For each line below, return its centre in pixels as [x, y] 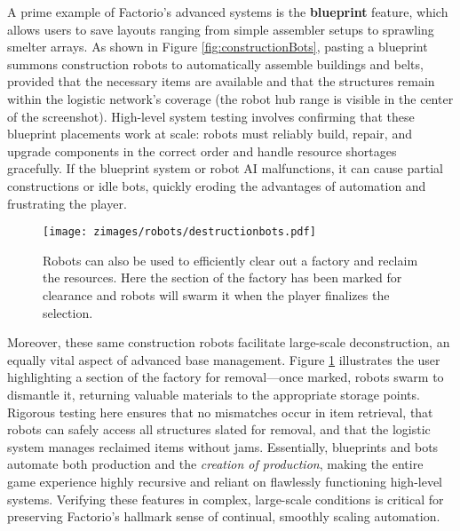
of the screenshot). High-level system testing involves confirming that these [211, 116]
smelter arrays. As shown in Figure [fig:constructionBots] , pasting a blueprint [218, 47]
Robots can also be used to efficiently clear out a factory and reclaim [230, 260]
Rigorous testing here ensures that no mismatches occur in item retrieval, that [220, 412]
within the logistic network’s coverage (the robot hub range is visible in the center [230, 98]
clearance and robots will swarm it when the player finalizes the [216, 294]
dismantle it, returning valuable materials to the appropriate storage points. [214, 394]
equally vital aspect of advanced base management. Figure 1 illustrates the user [224, 359]
